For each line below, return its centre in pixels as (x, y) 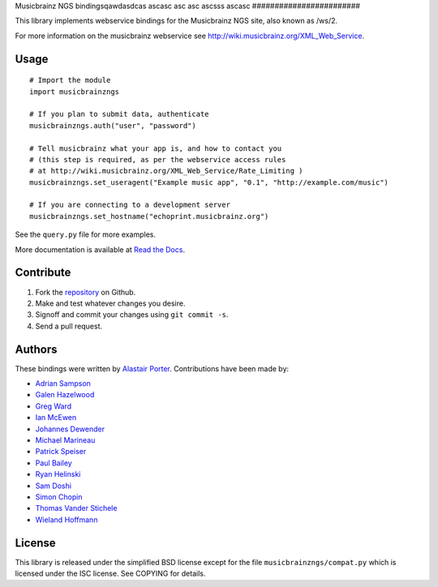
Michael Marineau (65, 440)
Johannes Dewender (70, 429)
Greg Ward (54, 406)
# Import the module (70, 80)
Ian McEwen (56, 418)
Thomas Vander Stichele (76, 508)
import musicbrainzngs (75, 92)
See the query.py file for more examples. (85, 234)
